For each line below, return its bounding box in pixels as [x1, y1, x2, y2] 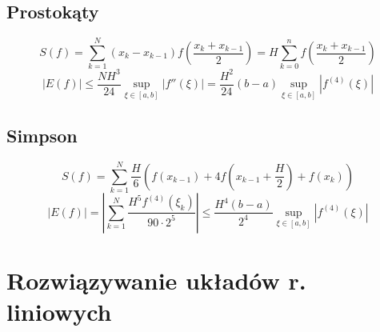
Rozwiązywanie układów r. [6, 264, 306, 297]
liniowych [6, 295, 112, 328]
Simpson [6, 122, 78, 147]
